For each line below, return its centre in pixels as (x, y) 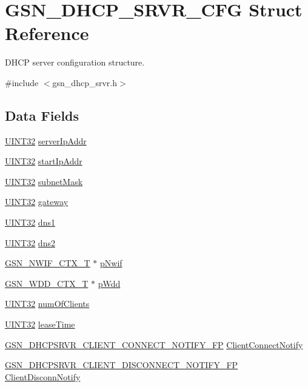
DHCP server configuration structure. (75, 62)
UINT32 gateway (37, 202)
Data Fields (42, 115)
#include (22, 82)
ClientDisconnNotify (43, 376)
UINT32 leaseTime (40, 324)
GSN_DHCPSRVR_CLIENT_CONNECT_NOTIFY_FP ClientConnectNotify (154, 344)
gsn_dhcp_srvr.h (85, 82)
